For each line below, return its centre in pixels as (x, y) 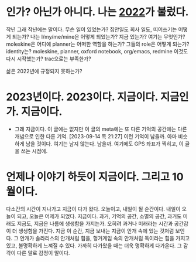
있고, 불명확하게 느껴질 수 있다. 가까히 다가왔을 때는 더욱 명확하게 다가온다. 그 (94, 245)
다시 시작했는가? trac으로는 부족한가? (49, 59)
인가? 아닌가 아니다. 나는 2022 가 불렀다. (97, 12)
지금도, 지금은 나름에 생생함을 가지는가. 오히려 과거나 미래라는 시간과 (95, 223)
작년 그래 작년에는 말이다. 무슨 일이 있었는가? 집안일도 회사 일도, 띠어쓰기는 (92, 29)
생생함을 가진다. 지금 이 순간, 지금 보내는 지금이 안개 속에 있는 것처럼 (96, 231)
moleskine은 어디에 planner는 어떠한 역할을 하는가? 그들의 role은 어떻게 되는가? (98, 44)
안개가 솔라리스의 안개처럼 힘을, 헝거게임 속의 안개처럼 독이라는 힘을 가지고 (105, 238)
